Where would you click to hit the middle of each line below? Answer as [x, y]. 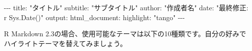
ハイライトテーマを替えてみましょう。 [66, 43]
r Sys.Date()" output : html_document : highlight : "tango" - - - [95, 17]
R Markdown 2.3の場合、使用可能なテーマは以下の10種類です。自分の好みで [125, 34]
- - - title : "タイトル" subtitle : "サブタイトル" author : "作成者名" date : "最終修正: [126, 7]
